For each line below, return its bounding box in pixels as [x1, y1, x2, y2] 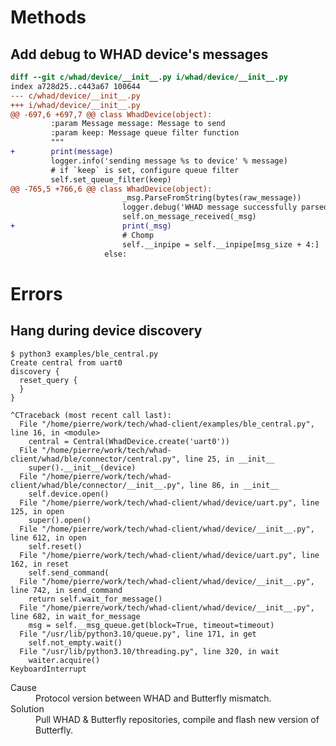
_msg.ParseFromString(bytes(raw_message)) [121, 193, 302, 203]
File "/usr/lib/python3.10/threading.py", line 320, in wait [19, 646, 280, 656]
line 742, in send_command [10, 585, 123, 595]
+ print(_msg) [10, 221, 172, 231]
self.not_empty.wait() [28, 637, 123, 648]
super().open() [28, 515, 92, 525]
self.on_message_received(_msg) [121, 212, 257, 222]
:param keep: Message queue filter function [50, 128, 240, 138]
